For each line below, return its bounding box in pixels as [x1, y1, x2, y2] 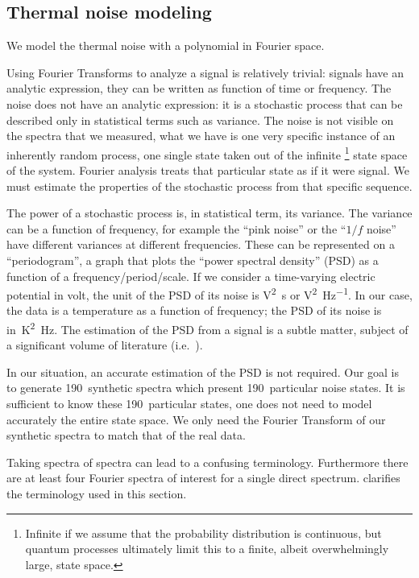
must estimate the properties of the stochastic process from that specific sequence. [6, 177, 413, 194]
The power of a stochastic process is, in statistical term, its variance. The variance [6, 204, 413, 221]
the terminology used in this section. [6, 485, 187, 502]
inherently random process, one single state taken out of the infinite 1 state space [6, 143, 408, 163]
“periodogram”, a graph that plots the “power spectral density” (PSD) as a [6, 251, 379, 268]
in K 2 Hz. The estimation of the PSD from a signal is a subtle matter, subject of [6, 319, 409, 337]
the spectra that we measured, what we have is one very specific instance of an [6, 127, 396, 144]
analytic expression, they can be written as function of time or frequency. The [6, 80, 392, 97]
